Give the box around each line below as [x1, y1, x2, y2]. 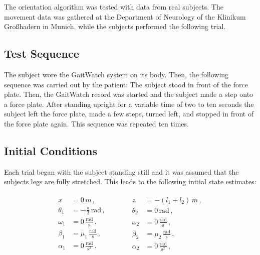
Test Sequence [4, 46, 79, 61]
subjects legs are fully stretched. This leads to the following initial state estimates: [4, 176, 256, 187]
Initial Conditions [4, 143, 98, 158]
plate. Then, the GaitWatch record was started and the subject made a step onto [4, 89, 253, 99]
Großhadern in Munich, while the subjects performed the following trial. [4, 21, 226, 32]
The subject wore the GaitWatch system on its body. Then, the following [4, 69, 229, 79]
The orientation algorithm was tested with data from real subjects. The [4, 2, 223, 12]
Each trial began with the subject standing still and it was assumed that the [4, 166, 239, 177]
